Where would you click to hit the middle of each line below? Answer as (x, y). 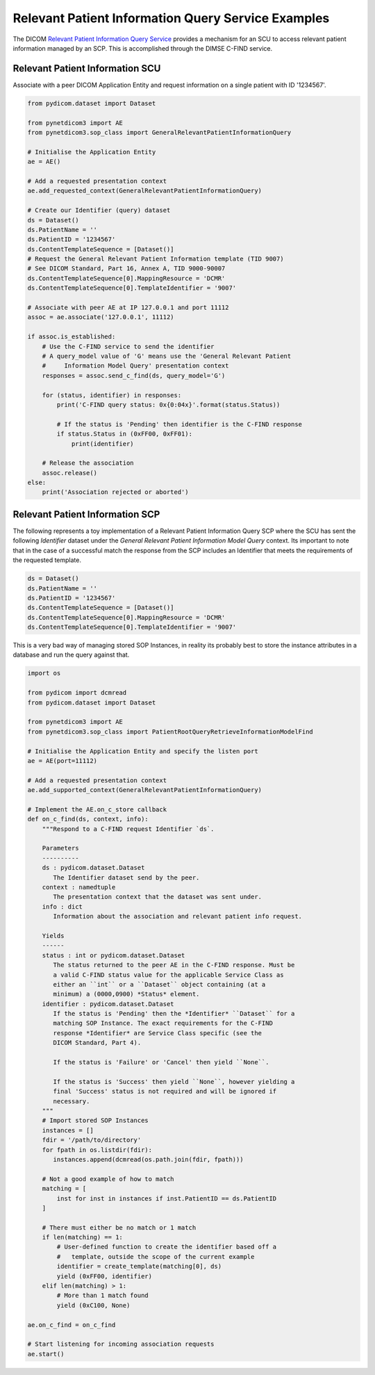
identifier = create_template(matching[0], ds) (139, 1267)
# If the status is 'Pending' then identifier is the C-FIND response (179, 424)
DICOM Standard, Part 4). (97, 1043)
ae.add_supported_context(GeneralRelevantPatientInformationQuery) (145, 790)
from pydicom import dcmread (77, 693)
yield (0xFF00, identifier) (105, 1276)
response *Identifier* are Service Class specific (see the (158, 1033)
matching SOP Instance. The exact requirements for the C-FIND (163, 1023)
